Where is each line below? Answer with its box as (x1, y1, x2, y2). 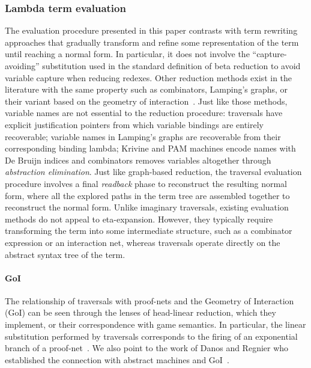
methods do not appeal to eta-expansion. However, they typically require (5, 212, 273, 225)
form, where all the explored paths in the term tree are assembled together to (5, 189, 290, 201)
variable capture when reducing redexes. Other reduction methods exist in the (5, 71, 292, 84)
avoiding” (5, 60, 40, 72)
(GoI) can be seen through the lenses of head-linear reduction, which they (5, 306, 276, 319)
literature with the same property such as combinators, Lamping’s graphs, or (5, 83, 288, 96)
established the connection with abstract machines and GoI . (5, 353, 229, 366)
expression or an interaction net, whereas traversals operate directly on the (5, 236, 280, 248)
